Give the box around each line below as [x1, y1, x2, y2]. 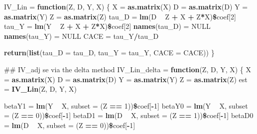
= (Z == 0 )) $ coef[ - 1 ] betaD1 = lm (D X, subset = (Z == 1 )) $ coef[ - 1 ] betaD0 [4, 110, 254, 121]
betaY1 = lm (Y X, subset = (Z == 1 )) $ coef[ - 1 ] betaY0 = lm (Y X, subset [4, 100, 248, 111]
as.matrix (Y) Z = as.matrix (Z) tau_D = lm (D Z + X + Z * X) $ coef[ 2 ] [4, 11, 236, 21]
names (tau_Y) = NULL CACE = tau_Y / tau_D [4, 30, 159, 41]
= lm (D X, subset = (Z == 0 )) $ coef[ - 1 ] [4, 120, 135, 130]
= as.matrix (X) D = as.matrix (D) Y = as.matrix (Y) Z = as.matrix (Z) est [4, 74, 248, 84]
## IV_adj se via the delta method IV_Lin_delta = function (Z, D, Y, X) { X [4, 64, 252, 74]
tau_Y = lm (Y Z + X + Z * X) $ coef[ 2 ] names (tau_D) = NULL [4, 21, 211, 31]
